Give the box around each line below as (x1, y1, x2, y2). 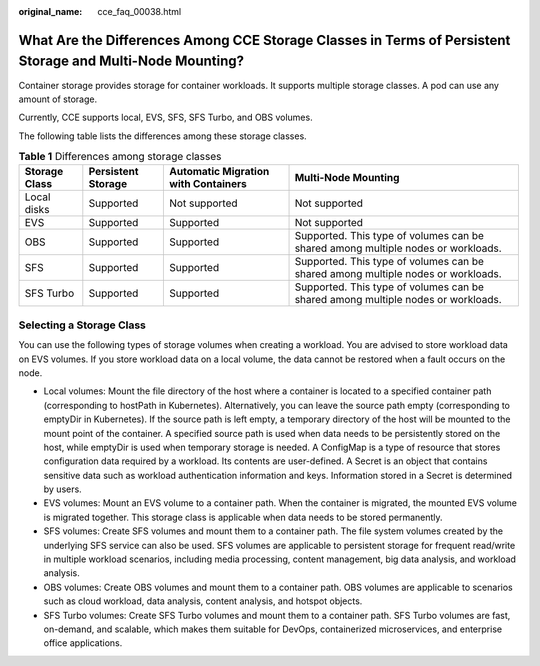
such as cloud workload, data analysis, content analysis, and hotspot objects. (43, 595, 363, 607)
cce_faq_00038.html (97, 6, 182, 17)
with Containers (169, 177, 247, 191)
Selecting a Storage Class (18, 318, 147, 332)
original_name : (18, 6, 83, 17)
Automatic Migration (169, 165, 270, 179)
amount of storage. (18, 93, 98, 105)
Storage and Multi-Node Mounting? (18, 53, 245, 70)
